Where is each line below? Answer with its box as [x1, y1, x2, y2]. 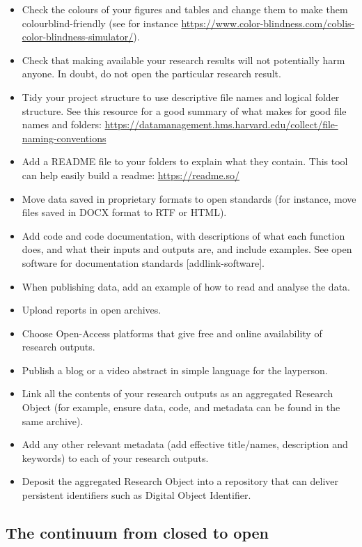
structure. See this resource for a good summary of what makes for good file [22, 103, 347, 118]
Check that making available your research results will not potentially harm [22, 52, 345, 67]
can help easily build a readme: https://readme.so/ [22, 167, 239, 182]
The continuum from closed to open [6, 522, 269, 544]
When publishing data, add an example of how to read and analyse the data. [22, 279, 350, 293]
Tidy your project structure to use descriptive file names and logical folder [22, 89, 340, 104]
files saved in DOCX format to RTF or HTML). [22, 205, 227, 219]
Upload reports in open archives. [22, 302, 162, 317]
